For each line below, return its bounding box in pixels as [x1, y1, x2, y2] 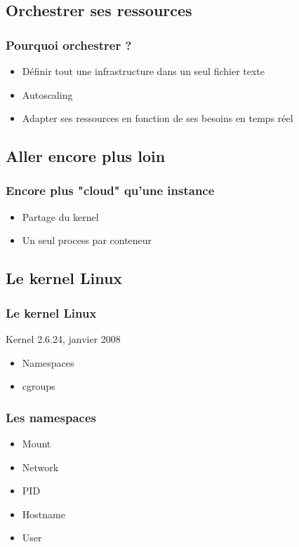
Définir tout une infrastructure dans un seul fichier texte [22, 64, 265, 78]
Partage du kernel [22, 209, 99, 224]
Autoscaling [22, 87, 73, 102]
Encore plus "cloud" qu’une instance [6, 182, 215, 199]
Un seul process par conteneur [22, 233, 152, 248]
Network [22, 459, 59, 474]
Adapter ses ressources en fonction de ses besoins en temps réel [22, 111, 293, 126]
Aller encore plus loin [6, 145, 166, 167]
